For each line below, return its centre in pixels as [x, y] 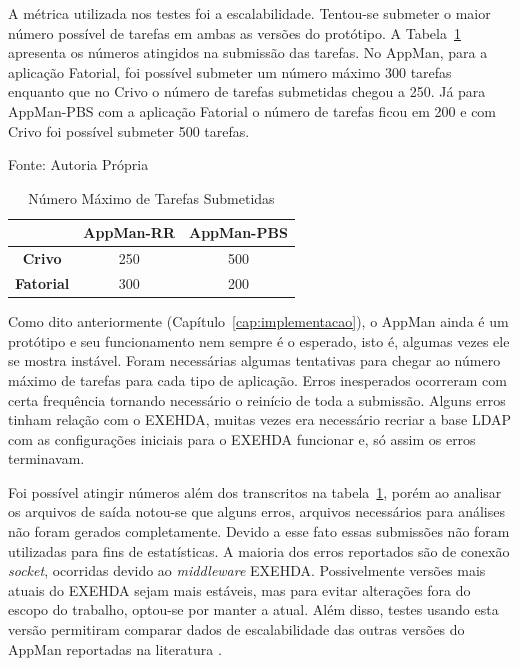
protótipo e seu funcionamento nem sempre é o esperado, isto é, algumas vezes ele [259, 340]
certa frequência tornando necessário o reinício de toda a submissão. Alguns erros [257, 399]
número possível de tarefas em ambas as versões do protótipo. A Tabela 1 [234, 32]
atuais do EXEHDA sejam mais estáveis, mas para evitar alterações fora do [239, 589]
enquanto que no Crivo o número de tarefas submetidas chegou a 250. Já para [247, 91]
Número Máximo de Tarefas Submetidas [151, 197]
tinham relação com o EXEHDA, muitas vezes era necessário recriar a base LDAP [259, 419]
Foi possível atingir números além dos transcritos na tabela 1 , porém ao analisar [255, 491]
